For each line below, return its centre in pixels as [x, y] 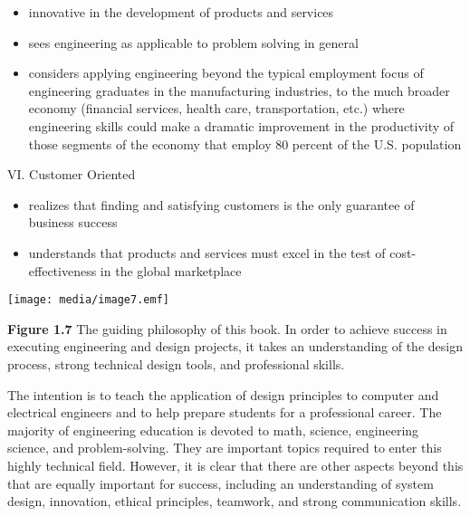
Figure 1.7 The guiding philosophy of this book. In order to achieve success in [227, 328]
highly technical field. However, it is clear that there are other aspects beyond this [235, 465]
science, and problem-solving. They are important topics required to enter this [225, 448]
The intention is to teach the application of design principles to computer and [223, 394]
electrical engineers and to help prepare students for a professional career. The [225, 412]
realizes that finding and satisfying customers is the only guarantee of [221, 204]
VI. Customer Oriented [72, 174]
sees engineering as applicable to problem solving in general [193, 42]
